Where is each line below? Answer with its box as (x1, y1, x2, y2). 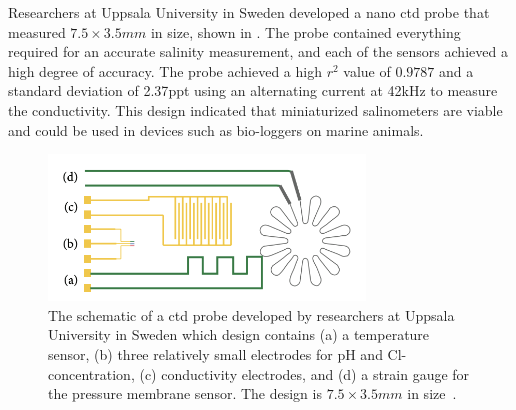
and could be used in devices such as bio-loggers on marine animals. (8, 119, 424, 140)
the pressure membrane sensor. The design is (48, 383, 322, 404)
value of (343, 60, 391, 81)
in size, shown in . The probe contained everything (150, 21, 461, 42)
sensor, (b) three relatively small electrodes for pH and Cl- (48, 344, 407, 365)
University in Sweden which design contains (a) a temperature (48, 324, 430, 345)
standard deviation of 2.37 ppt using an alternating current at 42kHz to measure (8, 80, 498, 101)
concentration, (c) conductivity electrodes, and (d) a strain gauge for (48, 363, 470, 384)
